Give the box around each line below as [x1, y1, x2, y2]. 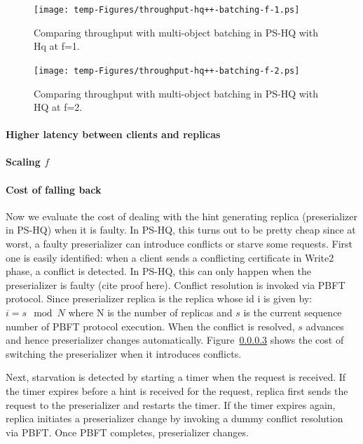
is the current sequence [243, 305, 342, 320]
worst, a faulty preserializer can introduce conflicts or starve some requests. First [6, 236, 353, 251]
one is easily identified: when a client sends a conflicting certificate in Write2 [6, 250, 334, 264]
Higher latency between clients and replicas [6, 127, 221, 142]
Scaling [6, 154, 41, 169]
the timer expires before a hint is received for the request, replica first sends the [6, 383, 348, 398]
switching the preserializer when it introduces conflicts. [6, 346, 242, 361]
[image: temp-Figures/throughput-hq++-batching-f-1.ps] [34, 5, 300, 15]
